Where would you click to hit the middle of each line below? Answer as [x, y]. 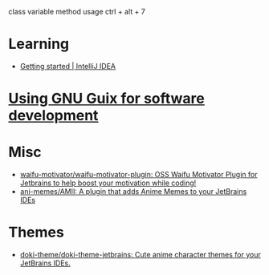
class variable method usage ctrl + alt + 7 [77, 12]
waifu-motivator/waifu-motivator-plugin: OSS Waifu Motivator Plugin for [139, 175]
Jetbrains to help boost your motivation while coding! [108, 183]
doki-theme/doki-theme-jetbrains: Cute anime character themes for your [140, 255]
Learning [39, 44]
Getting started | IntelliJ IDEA [68, 66]
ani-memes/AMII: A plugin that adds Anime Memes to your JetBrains [133, 192]
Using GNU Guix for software [106, 99]
